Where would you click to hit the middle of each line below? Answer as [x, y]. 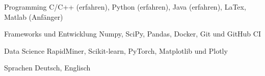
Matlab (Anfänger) [34, 16]
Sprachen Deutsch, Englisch [47, 68]
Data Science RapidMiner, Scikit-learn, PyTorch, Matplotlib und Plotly [116, 50]
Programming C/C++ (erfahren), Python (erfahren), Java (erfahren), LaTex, [125, 7]
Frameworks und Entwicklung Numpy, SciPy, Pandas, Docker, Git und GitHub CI [132, 34]
